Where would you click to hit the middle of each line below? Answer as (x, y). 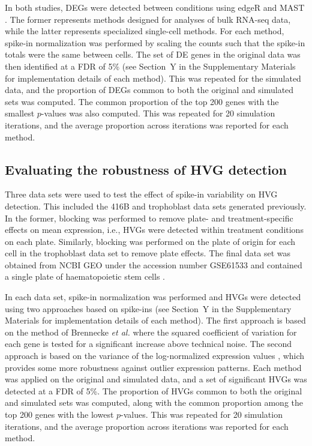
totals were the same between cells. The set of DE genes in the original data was (153, 54)
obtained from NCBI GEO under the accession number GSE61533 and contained (154, 264)
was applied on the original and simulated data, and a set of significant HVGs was (156, 379)
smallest (20, 113)
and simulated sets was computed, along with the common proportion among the (154, 402)
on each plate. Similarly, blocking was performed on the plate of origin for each (150, 241)
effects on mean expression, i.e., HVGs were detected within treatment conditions (154, 230)
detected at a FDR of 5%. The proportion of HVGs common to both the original (154, 390)
